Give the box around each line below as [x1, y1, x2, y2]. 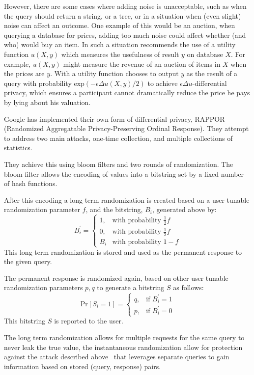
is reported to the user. [54, 316, 123, 326]
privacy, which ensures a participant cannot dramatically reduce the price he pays [4, 87, 250, 98]
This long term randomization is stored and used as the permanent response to [4, 246, 242, 257]
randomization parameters [4, 282, 83, 293]
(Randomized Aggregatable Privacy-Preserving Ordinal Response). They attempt [4, 123, 249, 134]
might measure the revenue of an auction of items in [63, 58, 221, 69]
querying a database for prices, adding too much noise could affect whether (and [4, 29, 246, 40]
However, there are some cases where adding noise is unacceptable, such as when [4, 1, 247, 11]
